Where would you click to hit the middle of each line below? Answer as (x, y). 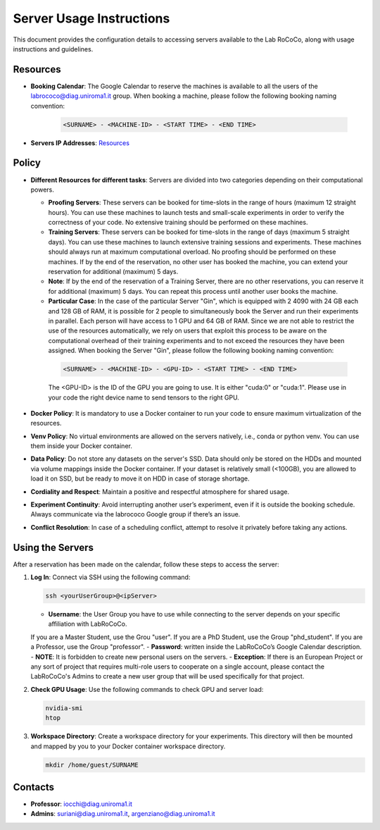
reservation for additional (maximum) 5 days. (113, 272)
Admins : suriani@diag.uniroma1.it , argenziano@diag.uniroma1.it (123, 814)
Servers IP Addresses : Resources (80, 143)
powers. (42, 190)
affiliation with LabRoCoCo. (88, 624)
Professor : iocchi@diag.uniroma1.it (82, 804)
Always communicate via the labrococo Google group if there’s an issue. (135, 514)
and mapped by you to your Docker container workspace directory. (128, 746)
